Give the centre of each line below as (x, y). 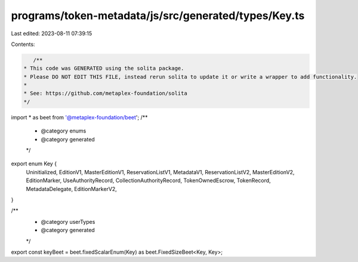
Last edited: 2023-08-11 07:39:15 (52, 33)
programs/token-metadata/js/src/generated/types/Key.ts (158, 16)
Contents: (23, 44)
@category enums (64, 131)
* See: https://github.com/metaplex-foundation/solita (105, 93)
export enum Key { (34, 164)
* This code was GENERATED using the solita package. (104, 68)
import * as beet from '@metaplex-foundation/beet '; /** (79, 117)
